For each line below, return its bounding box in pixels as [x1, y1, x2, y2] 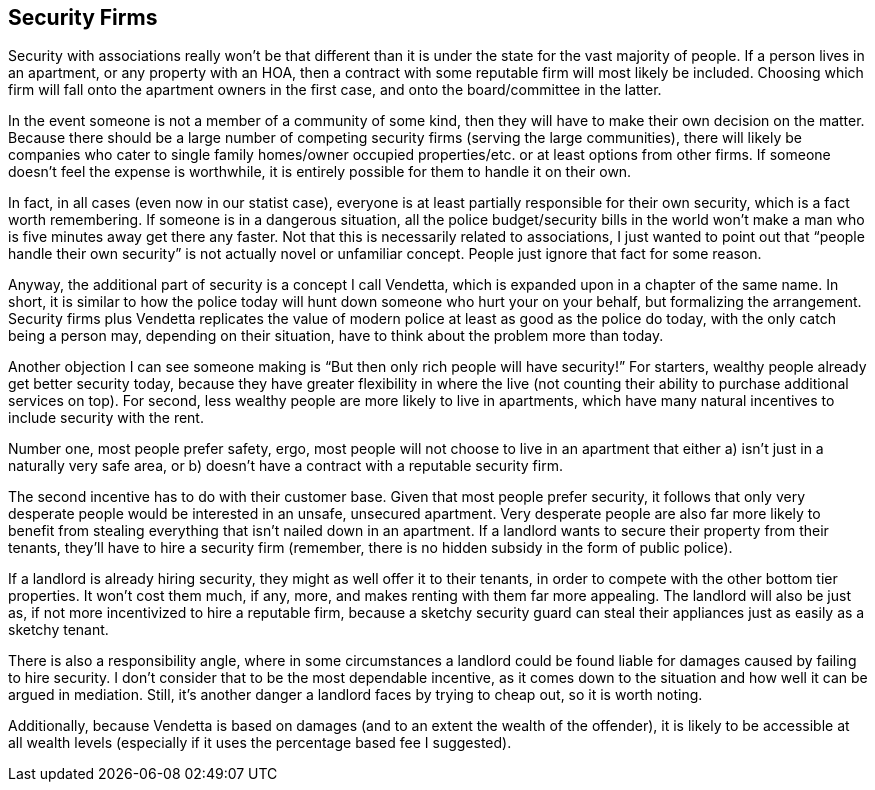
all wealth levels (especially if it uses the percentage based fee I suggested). [8, 734, 512, 752]
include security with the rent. [8, 409, 204, 427]
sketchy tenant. [8, 621, 109, 639]
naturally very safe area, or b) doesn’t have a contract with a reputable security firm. [8, 457, 563, 475]
